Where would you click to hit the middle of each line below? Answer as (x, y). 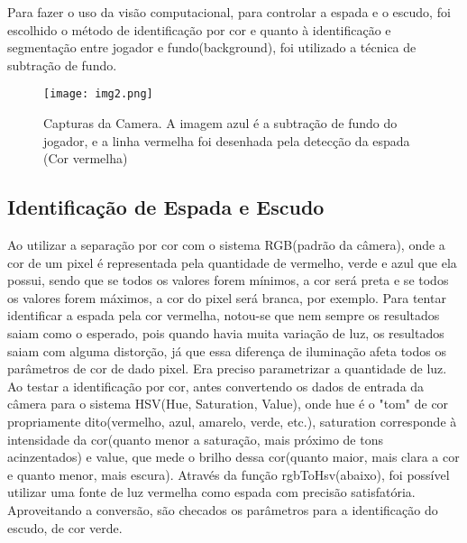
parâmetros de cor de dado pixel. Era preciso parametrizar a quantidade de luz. (227, 368)
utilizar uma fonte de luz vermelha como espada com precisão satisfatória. (211, 492)
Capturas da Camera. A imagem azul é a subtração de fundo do (220, 123)
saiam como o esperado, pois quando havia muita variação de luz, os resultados (226, 332)
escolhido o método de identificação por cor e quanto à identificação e (199, 29)
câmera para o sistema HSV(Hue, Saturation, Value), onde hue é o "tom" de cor (228, 404)
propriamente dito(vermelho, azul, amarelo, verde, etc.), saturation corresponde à (232, 421)
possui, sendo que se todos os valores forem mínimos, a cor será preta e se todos (228, 280)
